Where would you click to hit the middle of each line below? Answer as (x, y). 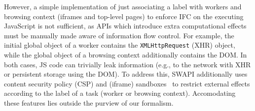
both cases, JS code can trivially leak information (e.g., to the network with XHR (127, 64)
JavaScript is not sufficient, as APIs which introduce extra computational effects (125, 26)
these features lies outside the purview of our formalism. (89, 103)
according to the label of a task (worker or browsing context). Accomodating (120, 93)
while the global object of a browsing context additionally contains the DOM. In (126, 55)
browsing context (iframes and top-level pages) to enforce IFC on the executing (124, 16)
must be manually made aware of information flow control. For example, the (119, 35)
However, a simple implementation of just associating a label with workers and (123, 6)
